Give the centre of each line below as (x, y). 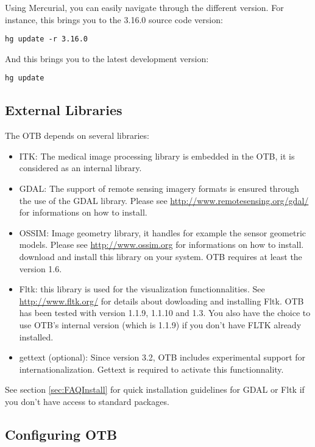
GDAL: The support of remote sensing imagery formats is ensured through (159, 188)
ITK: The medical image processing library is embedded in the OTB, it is (157, 156)
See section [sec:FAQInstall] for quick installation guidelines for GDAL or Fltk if (155, 389)
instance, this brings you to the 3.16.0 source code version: (114, 19)
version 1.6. (41, 268)
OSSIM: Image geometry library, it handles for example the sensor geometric (163, 232)
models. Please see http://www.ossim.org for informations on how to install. (161, 245)
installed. (36, 336)
